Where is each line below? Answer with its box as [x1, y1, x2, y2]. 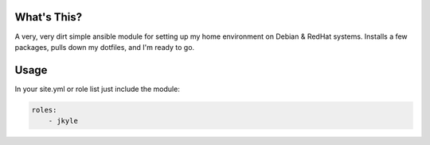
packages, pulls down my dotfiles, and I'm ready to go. [14, 42, 195, 52]
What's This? [14, 10, 83, 24]
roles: [31, 105, 57, 114]
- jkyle [48, 116, 79, 126]
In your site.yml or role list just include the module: [14, 84, 181, 93]
